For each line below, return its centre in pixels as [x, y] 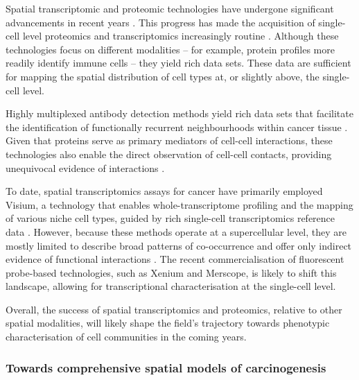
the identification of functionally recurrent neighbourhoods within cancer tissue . [177, 127]
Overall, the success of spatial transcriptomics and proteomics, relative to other [174, 309]
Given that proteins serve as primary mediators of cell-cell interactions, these [169, 140]
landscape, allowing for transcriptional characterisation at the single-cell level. [171, 286]
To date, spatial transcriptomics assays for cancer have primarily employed [164, 191]
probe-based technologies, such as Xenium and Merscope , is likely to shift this [171, 272]
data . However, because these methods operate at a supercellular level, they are [176, 231]
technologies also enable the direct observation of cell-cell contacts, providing [169, 154]
